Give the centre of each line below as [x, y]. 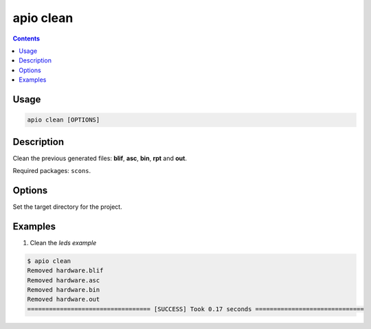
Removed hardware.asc [64, 280]
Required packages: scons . [52, 171]
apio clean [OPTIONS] [64, 120]
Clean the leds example [63, 242]
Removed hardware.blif [65, 271]
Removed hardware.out [64, 299]
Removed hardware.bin [64, 290]
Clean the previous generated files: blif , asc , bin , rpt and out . [100, 158]
